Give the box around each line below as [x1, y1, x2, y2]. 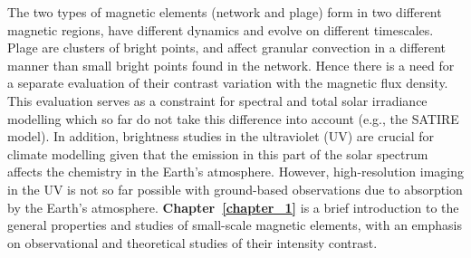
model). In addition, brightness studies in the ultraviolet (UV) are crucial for [7, 127, 435, 146]
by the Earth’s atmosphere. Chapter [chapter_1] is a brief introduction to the [7, 197, 459, 216]
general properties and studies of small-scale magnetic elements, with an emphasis [7, 215, 462, 234]
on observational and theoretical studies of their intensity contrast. [7, 233, 378, 252]
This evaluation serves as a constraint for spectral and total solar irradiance [7, 91, 428, 110]
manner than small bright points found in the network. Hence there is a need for [7, 55, 455, 74]
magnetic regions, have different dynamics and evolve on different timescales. [7, 20, 434, 39]
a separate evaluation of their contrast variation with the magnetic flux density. [7, 73, 448, 92]
